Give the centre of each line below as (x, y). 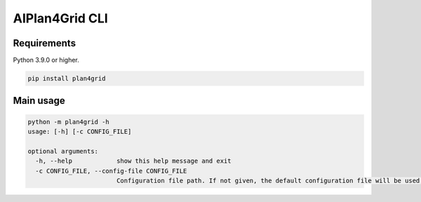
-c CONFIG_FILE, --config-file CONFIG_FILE (111, 171)
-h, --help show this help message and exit (133, 161)
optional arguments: (63, 151)
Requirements (45, 43)
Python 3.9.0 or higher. (46, 60)
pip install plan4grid (67, 79)
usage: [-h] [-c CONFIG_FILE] (80, 132)
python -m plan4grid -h (69, 122)
